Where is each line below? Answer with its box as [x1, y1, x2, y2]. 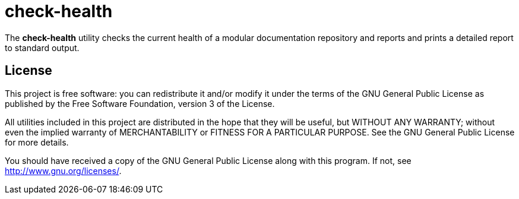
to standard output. [5, 42, 80, 53]
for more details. [5, 137, 69, 147]
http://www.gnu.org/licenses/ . [5, 165, 122, 176]
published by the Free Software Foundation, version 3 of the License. [5, 98, 275, 109]
